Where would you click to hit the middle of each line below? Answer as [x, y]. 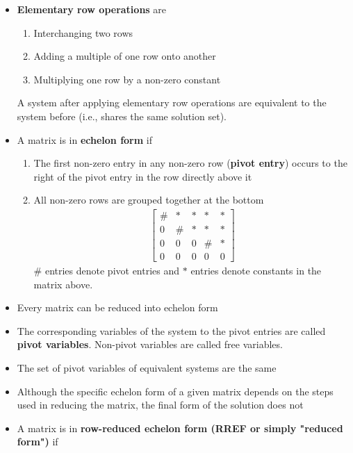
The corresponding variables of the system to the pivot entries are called [171, 330]
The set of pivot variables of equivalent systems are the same [147, 368]
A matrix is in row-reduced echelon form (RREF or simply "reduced [180, 428]
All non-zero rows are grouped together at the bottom [149, 200]
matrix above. [63, 284]
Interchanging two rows [83, 32]
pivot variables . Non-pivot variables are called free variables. [150, 344]
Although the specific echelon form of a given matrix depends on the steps [175, 391]
